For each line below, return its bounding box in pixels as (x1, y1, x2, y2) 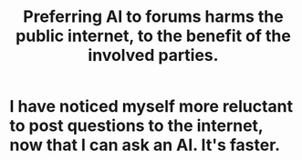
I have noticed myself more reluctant (9, 96, 294, 117)
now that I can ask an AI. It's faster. (9, 135, 281, 155)
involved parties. (88, 45, 219, 65)
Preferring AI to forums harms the (22, 6, 285, 27)
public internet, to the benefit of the (15, 25, 292, 46)
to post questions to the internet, (9, 115, 264, 136)
